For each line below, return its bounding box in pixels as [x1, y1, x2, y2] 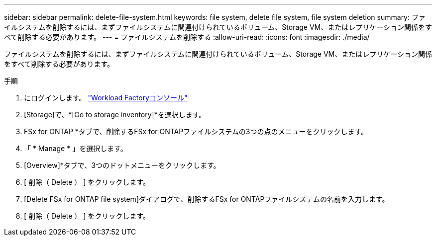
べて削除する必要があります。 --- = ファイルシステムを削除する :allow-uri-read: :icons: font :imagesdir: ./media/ [4, 33, 370, 41]
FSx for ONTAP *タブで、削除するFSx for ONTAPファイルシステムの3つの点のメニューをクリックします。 [24, 127, 368, 136]
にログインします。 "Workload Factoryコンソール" [24, 93, 188, 102]
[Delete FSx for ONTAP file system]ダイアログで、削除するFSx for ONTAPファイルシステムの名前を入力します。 [24, 195, 389, 203]
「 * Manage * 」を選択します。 [24, 144, 127, 153]
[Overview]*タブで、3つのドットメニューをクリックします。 [24, 161, 220, 169]
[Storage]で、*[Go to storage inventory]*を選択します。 [24, 110, 206, 119]
